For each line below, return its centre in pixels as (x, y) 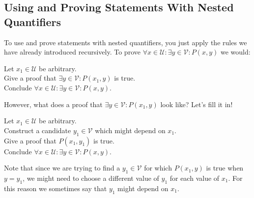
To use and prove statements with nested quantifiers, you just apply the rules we (126, 42)
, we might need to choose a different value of (91, 178)
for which (158, 168)
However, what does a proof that (53, 104)
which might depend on (130, 130)
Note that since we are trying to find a (62, 168)
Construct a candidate (38, 130)
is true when (225, 168)
